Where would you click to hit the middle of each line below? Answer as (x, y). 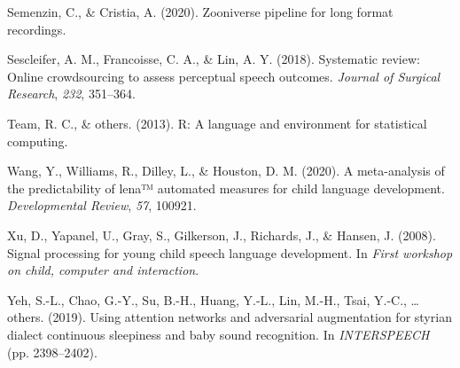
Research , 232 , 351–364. (71, 94)
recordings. (37, 29)
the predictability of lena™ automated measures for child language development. (226, 188)
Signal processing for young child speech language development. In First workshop (230, 252)
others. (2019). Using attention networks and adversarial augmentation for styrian (230, 317)
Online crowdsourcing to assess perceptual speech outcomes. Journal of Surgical (224, 76)
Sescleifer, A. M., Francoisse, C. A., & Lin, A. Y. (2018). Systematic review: (214, 59)
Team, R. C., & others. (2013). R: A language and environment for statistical (217, 123)
